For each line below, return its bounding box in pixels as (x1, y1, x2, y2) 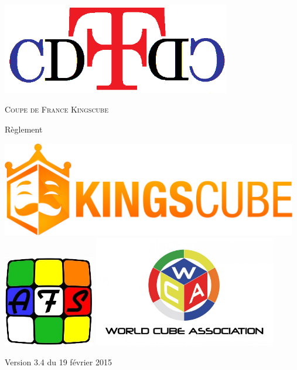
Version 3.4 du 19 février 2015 (5, 355, 112, 368)
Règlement (5, 123, 43, 135)
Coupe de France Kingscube (5, 103, 108, 116)
